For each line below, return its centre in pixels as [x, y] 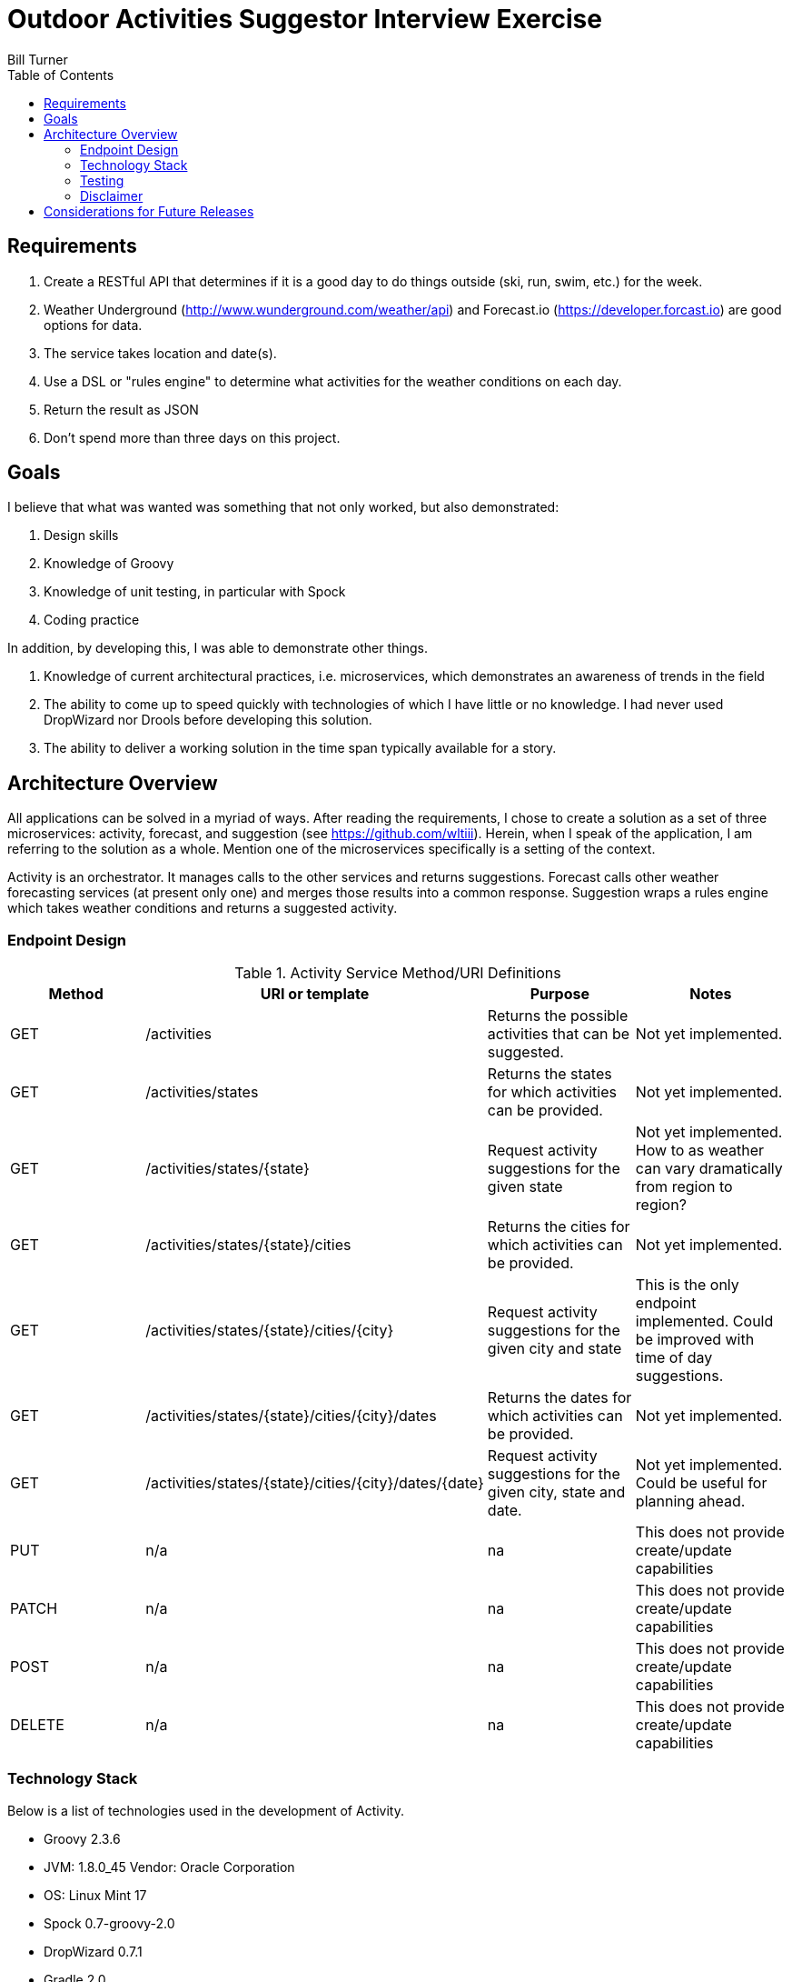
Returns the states [549, 1074]
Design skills [81, 536]
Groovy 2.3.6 [82, 1838]
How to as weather [700, 1151]
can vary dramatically [709, 1169]
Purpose [560, 994]
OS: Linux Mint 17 [95, 1895]
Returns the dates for [559, 1398]
